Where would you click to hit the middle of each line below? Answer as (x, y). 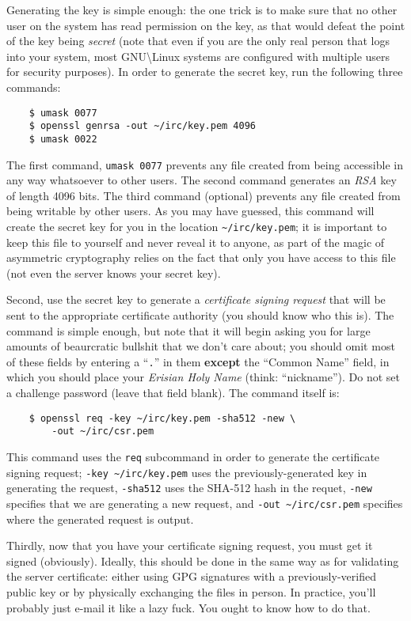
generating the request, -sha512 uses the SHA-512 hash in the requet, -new (189, 488)
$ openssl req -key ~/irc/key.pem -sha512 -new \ (162, 418)
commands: (34, 87)
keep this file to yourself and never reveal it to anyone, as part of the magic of (196, 242)
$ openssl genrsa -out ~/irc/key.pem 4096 (142, 126)
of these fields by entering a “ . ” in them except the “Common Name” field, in (198, 361)
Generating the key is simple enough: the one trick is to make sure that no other (202, 9)
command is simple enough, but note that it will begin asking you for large (188, 330)
